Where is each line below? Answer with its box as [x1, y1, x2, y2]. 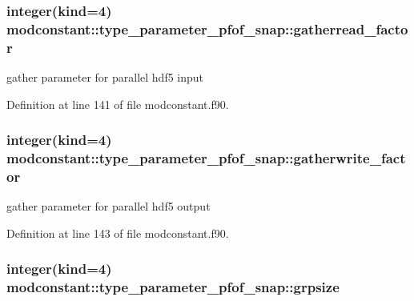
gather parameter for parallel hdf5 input [6, 69, 204, 86]
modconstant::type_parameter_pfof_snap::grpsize [6, 277, 340, 297]
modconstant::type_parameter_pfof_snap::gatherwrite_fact [6, 148, 406, 168]
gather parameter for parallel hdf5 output [6, 198, 211, 215]
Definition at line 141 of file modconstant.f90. [6, 95, 229, 112]
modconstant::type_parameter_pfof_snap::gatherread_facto [6, 18, 408, 38]
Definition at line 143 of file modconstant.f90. [6, 224, 229, 241]
